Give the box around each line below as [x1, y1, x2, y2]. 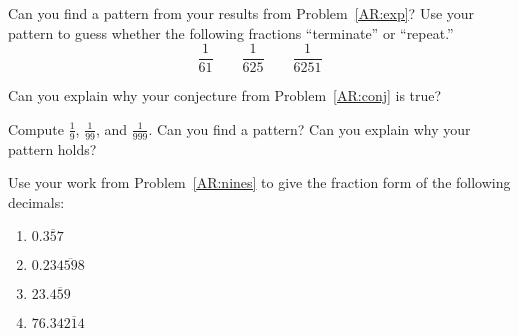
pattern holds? [8, 138, 97, 159]
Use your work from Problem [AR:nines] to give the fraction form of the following [8, 172, 511, 193]
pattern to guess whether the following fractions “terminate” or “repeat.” [8, 22, 454, 43]
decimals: [8, 191, 65, 212]
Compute [8, 118, 64, 139]
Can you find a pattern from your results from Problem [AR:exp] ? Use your [8, 3, 475, 23]
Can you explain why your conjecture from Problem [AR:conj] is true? [8, 85, 442, 106]
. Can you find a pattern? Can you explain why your [148, 118, 471, 139]
